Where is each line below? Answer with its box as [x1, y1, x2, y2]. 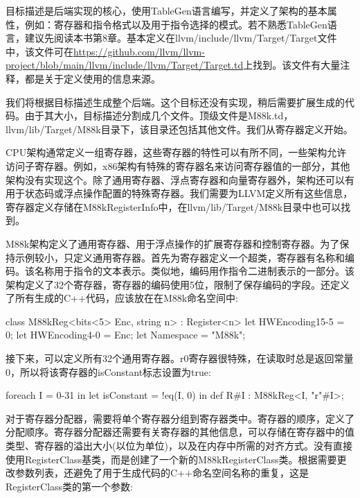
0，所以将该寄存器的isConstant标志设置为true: [6, 364, 211, 379]
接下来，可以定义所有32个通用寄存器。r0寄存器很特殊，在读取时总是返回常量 [6, 351, 354, 366]
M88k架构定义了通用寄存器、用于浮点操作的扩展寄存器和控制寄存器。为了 [6, 236, 340, 250]
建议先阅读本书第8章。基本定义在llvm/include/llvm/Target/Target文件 [24, 31, 337, 45]
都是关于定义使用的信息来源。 [24, 71, 161, 85]
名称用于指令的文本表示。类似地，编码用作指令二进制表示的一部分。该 [34, 264, 354, 278]
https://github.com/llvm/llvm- [73, 44, 205, 58]
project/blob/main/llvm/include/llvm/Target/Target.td [6, 58, 244, 72]
